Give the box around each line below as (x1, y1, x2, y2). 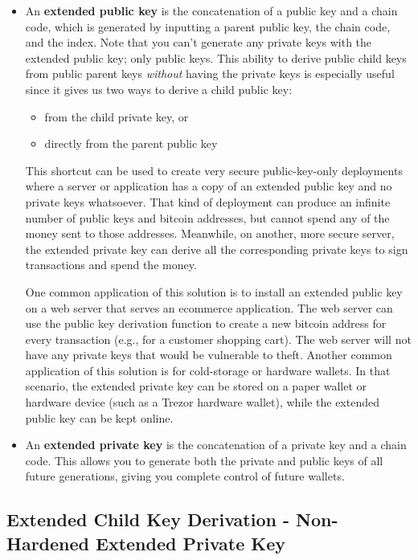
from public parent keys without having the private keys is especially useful (25, 65, 395, 82)
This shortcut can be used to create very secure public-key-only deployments (25, 161, 403, 178)
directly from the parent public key (44, 135, 218, 152)
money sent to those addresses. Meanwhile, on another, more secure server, (25, 225, 395, 242)
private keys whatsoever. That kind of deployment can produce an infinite (25, 193, 391, 210)
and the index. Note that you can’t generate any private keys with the (25, 34, 372, 51)
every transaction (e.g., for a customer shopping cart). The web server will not (25, 330, 412, 347)
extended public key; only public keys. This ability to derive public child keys (25, 49, 407, 66)
